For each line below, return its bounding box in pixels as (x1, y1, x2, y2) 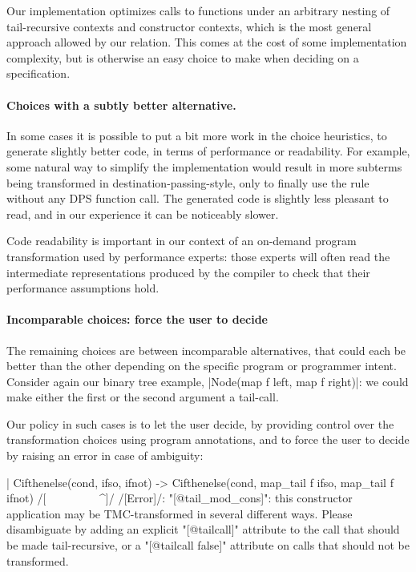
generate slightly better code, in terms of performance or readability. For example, (6, 143, 410, 159)
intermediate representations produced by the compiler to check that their (6, 264, 370, 280)
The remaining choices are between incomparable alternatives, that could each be (6, 341, 406, 358)
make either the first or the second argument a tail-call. (6, 389, 279, 405)
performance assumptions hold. (6, 280, 160, 296)
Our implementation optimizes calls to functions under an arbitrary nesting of (6, 2, 390, 18)
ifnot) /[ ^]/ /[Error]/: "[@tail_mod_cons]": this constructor (6, 489, 353, 506)
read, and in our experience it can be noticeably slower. (6, 205, 279, 222)
